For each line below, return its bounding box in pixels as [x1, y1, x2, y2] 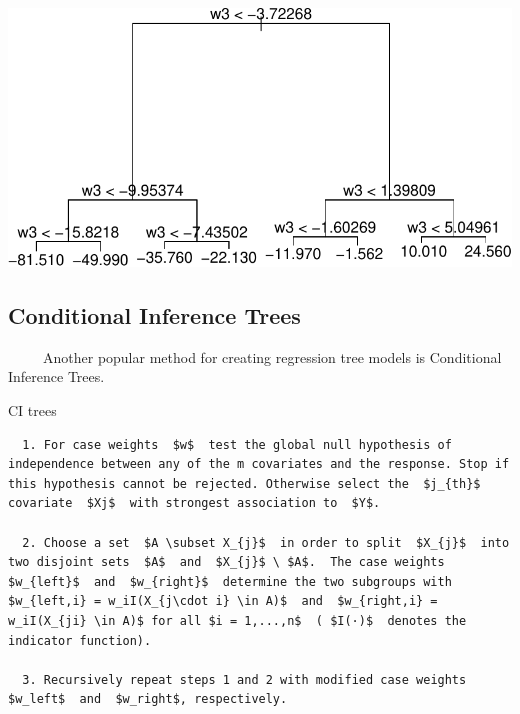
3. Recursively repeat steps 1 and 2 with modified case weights [22, 672, 467, 687]
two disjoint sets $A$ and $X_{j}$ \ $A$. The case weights [8, 555, 445, 570]
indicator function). [8, 633, 152, 648]
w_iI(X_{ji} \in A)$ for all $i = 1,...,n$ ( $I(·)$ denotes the [8, 613, 467, 628]
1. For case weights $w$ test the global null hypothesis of [22, 437, 452, 452]
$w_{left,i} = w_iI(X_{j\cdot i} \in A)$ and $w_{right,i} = [8, 594, 438, 609]
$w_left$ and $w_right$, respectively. [8, 692, 288, 707]
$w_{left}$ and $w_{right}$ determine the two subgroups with [8, 574, 452, 589]
